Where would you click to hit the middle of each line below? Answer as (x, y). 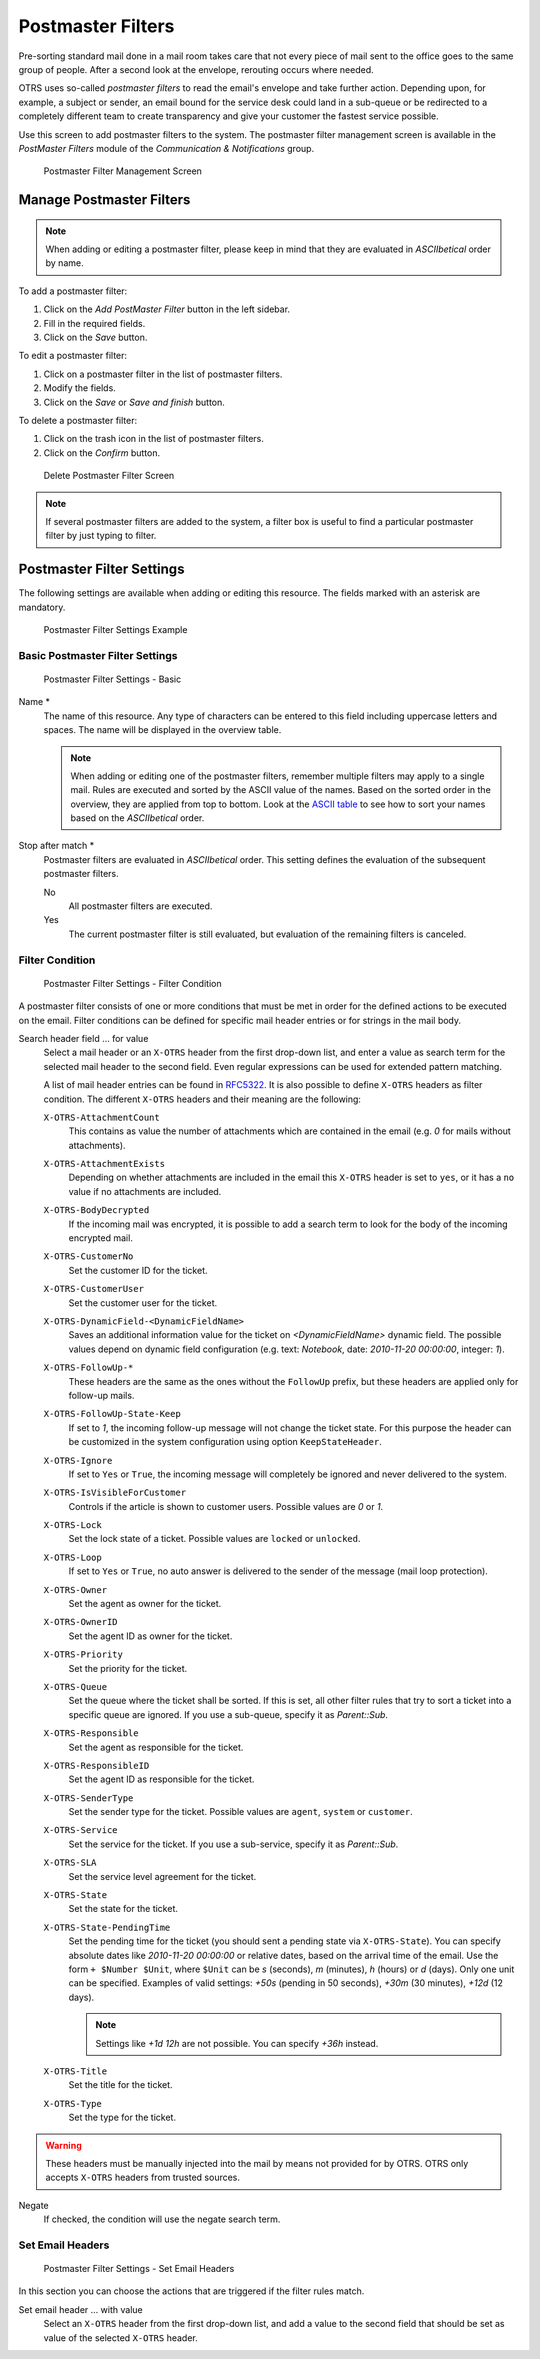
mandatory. (42, 607)
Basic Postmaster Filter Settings (98, 655)
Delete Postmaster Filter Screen (109, 476)
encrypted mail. (101, 1238)
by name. (64, 263)
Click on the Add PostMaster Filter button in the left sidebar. (166, 309)
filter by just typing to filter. (101, 536)
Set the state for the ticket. (123, 1909)
